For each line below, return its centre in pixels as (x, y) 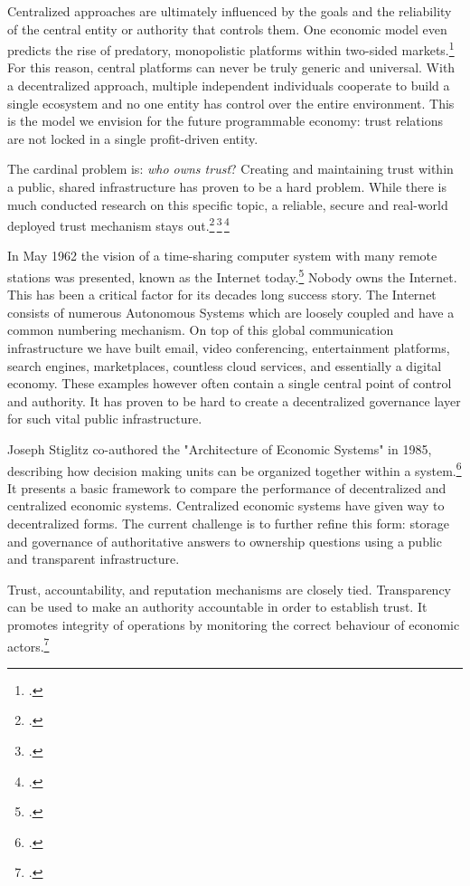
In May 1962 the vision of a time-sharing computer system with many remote (222, 256)
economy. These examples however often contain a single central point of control (230, 383)
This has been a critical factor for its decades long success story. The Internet (222, 295)
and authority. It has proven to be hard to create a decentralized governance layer (234, 400)
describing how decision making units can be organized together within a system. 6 (235, 469)
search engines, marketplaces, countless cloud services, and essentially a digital (225, 365)
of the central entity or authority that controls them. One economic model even (227, 29)
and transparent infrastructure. (94, 559)
